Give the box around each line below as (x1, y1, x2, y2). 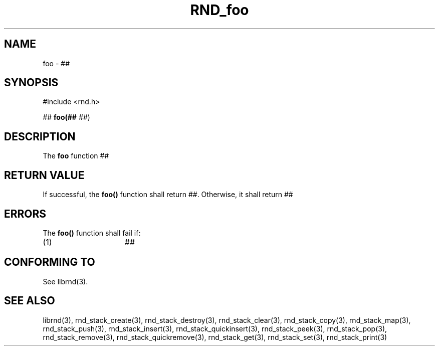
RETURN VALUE (4, 168, 85, 182)
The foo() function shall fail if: (43, 228, 141, 237)
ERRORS (4, 207, 47, 220)
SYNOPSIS (4, 76, 59, 89)
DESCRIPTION (4, 130, 76, 143)
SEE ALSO (4, 294, 55, 307)
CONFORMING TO (4, 256, 95, 269)
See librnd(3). (43, 277, 88, 286)
